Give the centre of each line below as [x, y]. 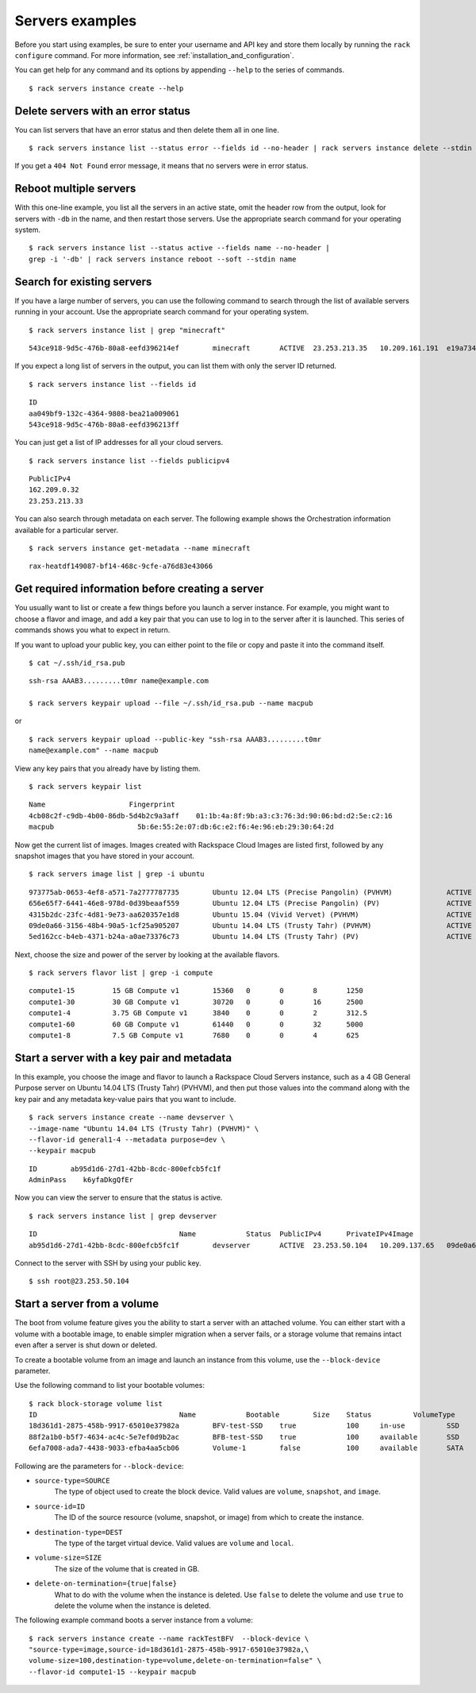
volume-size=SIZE [68, 1558]
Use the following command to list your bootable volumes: [110, 1386]
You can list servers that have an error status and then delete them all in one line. [147, 129]
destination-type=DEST [79, 1532]
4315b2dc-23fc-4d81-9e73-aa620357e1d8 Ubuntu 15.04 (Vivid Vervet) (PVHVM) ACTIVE [250, 914]
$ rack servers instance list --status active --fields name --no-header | [179, 248]
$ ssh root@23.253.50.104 [79, 1281]
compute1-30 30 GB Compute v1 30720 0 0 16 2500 [196, 1002]
